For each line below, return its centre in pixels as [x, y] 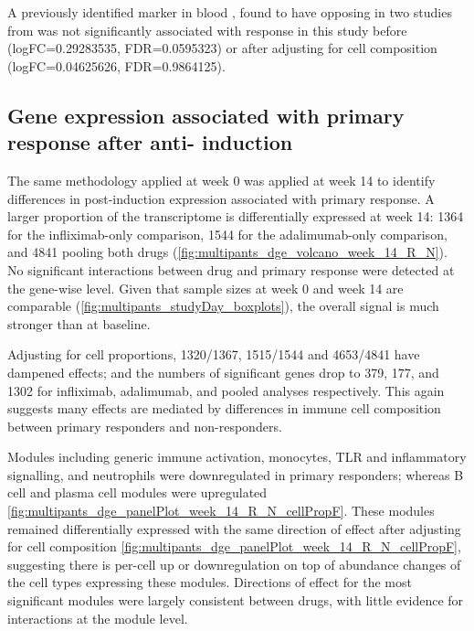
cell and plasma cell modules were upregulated [137, 492]
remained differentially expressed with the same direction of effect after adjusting [234, 528]
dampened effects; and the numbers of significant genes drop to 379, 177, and [223, 372]
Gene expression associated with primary [206, 115]
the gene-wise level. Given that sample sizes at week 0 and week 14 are [205, 288]
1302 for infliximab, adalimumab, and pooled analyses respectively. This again [226, 390]
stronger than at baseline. [79, 323]
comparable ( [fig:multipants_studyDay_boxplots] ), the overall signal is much [223, 306]
